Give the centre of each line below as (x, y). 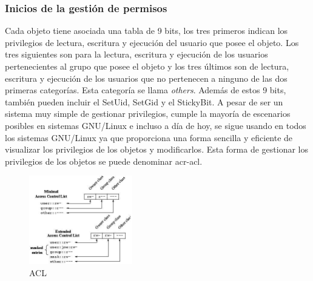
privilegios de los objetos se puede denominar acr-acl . (104, 161)
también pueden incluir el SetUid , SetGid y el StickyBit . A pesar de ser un (144, 101)
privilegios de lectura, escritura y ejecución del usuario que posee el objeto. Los (152, 42)
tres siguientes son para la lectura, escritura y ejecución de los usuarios (136, 54)
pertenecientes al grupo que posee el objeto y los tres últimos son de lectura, (147, 66)
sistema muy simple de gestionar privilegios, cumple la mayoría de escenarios (148, 114)
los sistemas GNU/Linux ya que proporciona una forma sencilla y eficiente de (149, 137)
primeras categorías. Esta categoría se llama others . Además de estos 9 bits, (146, 90)
